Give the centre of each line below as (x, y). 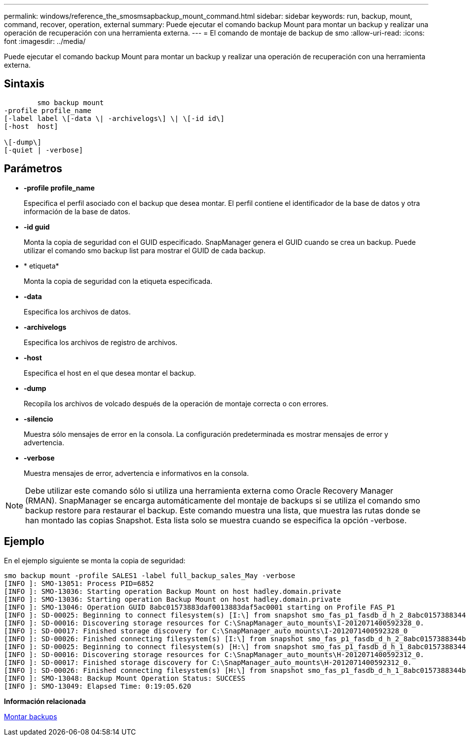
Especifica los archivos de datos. (77, 312)
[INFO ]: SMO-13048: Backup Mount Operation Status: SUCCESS (125, 678)
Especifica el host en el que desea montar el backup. (110, 373)
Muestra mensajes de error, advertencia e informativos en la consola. (136, 473)
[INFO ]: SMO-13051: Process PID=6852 (79, 583)
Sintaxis (24, 84)
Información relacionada (45, 701)
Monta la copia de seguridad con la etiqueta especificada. (118, 281)
